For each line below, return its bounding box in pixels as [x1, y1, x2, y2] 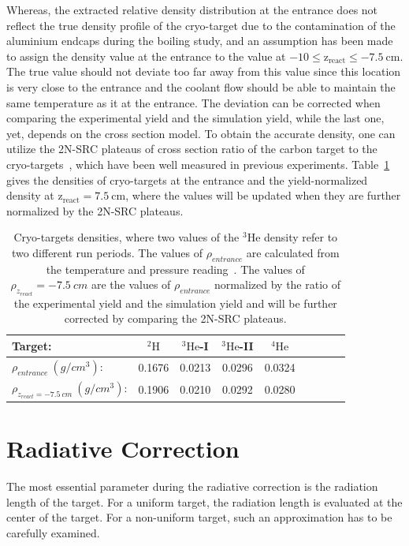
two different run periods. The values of [11, 244, 203, 260]
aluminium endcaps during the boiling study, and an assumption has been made [6, 32, 393, 49]
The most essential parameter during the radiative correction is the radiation [6, 478, 378, 495]
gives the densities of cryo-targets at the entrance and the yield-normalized [6, 171, 368, 188]
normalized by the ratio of [214, 276, 341, 293]
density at [6, 187, 54, 204]
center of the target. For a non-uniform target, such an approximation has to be [6, 509, 392, 525]
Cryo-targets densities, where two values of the [13, 229, 240, 245]
